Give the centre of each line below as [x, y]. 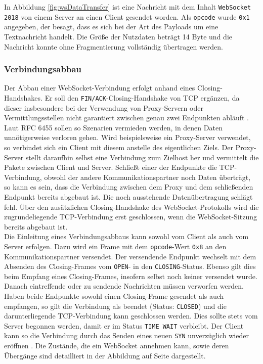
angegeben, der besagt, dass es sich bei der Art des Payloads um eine [111, 27]
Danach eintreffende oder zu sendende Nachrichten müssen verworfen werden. [124, 286]
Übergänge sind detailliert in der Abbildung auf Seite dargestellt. [105, 355]
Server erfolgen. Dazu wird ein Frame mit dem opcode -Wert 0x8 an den [115, 246]
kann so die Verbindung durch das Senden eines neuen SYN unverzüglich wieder [126, 335]
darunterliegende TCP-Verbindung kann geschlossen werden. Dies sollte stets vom [131, 316]
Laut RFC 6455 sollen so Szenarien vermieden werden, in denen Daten [113, 127]
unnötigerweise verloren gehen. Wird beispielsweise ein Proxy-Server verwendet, [127, 137]
